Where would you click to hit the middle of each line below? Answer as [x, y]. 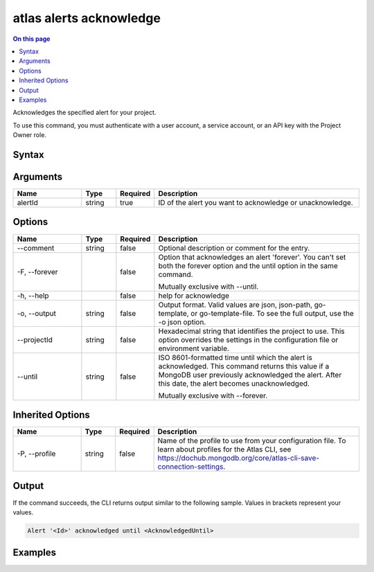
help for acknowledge [194, 296]
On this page [32, 39]
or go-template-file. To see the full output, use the [273, 313]
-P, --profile [36, 454]
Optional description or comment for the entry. [234, 248]
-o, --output [37, 313]
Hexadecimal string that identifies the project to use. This [252, 331]
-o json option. [182, 322]
